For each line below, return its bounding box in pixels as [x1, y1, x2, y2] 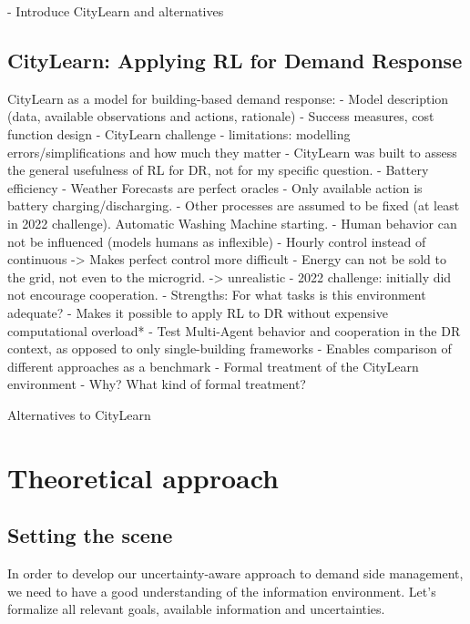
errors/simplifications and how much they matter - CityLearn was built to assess [7, 142, 457, 161]
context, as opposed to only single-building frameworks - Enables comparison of [7, 339, 452, 358]
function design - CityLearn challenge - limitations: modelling [7, 124, 351, 143]
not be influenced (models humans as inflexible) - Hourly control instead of [7, 231, 426, 251]
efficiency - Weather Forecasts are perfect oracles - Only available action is [7, 178, 423, 197]
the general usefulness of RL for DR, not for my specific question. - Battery [7, 160, 429, 179]
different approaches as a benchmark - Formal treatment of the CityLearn [7, 356, 419, 375]
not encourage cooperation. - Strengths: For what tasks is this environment [7, 285, 426, 304]
